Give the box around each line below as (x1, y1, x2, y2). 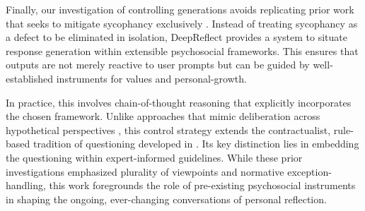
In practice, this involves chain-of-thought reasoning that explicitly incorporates (6, 95, 352, 109)
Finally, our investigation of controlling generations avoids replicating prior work (6, 2, 354, 16)
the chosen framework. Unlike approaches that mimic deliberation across (6, 109, 320, 123)
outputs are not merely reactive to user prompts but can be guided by (6, 57, 310, 72)
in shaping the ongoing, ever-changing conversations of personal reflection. (6, 191, 327, 206)
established (6, 71, 54, 85)
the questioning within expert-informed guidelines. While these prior (6, 150, 303, 164)
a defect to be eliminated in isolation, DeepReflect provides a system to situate (6, 30, 347, 44)
